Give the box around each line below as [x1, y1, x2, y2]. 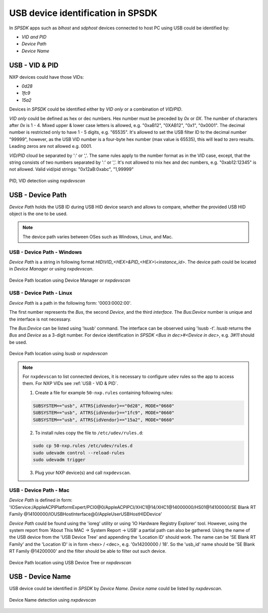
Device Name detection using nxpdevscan [9, 597, 96, 603]
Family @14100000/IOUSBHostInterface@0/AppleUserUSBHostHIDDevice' [9, 511, 162, 517]
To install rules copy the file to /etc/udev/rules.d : [35, 430, 143, 436]
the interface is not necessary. [9, 316, 71, 322]
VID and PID [21, 34, 47, 40]
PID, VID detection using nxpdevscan [9, 177, 85, 184]
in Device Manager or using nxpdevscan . [9, 266, 94, 272]
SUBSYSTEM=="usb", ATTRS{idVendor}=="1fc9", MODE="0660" [33, 410, 175, 416]
